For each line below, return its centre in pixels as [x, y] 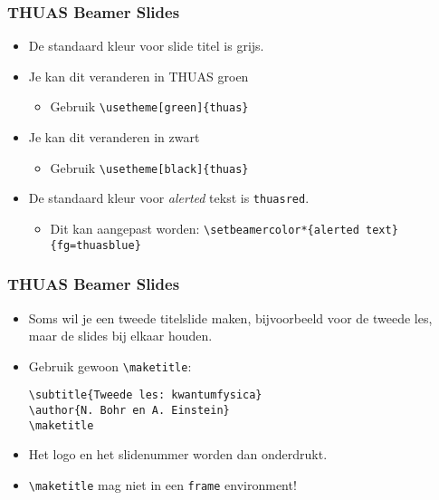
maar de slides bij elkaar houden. [120, 336]
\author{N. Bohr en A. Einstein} [129, 410]
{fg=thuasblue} [95, 245]
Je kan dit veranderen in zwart [114, 137]
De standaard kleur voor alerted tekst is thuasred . [169, 198]
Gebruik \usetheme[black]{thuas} [149, 167]
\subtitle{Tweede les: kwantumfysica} [145, 395]
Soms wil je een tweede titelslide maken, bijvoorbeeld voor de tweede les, [230, 317]
